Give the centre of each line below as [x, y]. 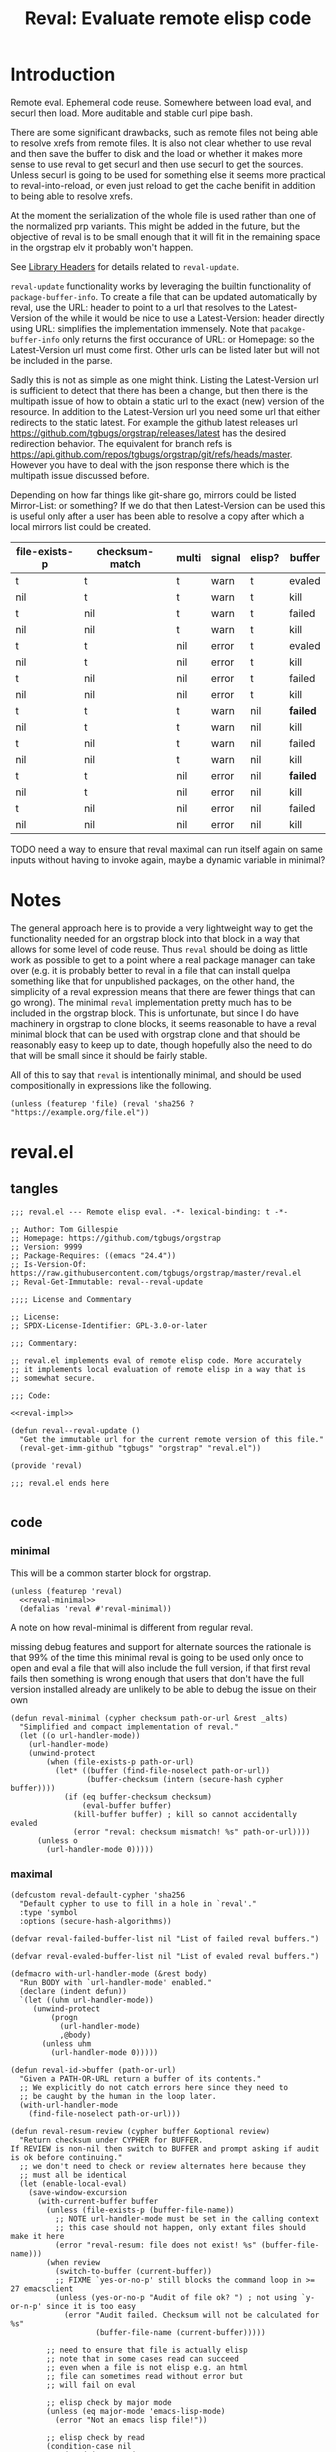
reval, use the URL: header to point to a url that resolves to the [138, 307]
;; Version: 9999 [46, 1247]
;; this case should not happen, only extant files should [180, 2227]
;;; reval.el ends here [60, 1483]
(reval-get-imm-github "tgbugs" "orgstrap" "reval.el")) [140, 1448]
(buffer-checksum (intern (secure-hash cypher [185, 1779]
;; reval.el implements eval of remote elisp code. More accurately [156, 1360]
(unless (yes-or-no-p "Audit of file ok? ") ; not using [176, 2297]
